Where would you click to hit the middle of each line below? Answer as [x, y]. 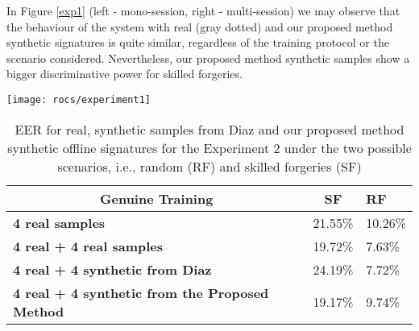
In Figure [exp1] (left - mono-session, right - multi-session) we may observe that [203, 10]
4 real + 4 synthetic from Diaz [112, 269]
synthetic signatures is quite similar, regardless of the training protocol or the [198, 42]
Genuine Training [157, 198]
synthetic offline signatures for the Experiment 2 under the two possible [209, 147]
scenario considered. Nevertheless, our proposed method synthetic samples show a [208, 58]
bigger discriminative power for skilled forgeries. [124, 74]
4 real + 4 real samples [88, 246]
